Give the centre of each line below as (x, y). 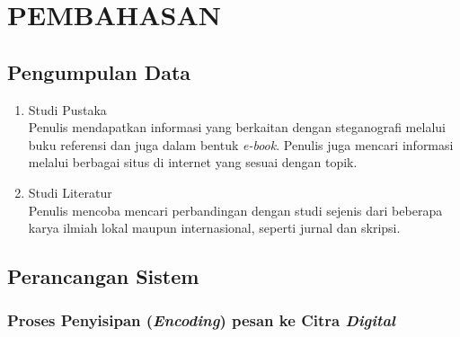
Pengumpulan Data (99, 71)
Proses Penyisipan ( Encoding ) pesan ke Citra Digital (201, 320)
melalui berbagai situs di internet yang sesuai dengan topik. (193, 162)
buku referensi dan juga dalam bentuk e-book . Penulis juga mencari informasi (241, 144)
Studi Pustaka (67, 109)
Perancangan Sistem (103, 276)
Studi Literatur (70, 192)
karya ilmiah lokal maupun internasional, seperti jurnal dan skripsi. (214, 228)
